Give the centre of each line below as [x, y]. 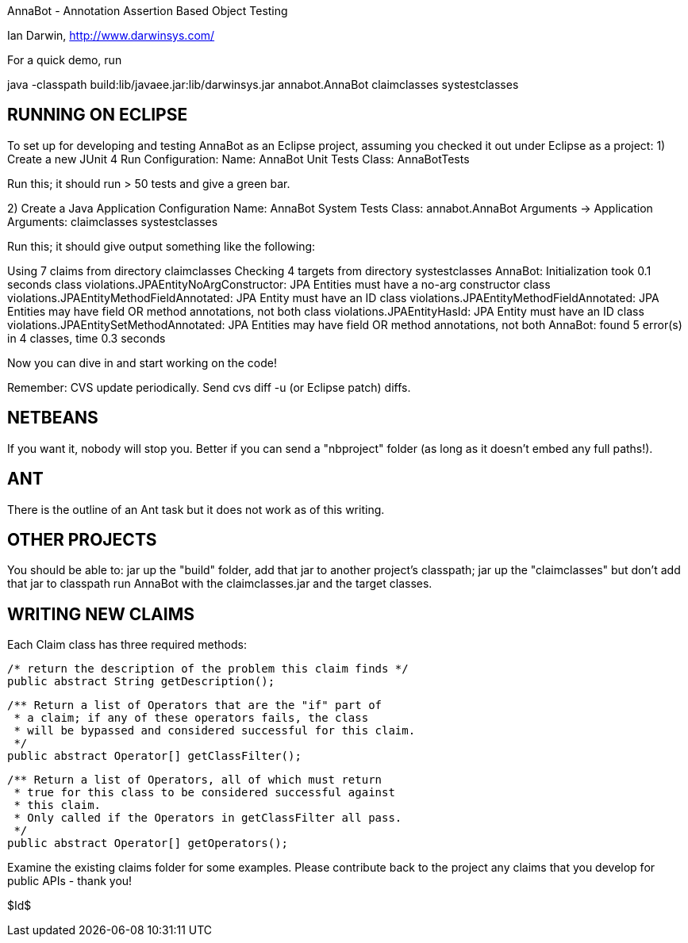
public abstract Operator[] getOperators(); [148, 843]
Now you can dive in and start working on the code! [142, 362]
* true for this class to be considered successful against [204, 793]
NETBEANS [53, 418]
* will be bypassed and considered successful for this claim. [215, 731]
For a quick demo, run [65, 60]
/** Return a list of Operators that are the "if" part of [195, 705]
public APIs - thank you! [70, 881]
